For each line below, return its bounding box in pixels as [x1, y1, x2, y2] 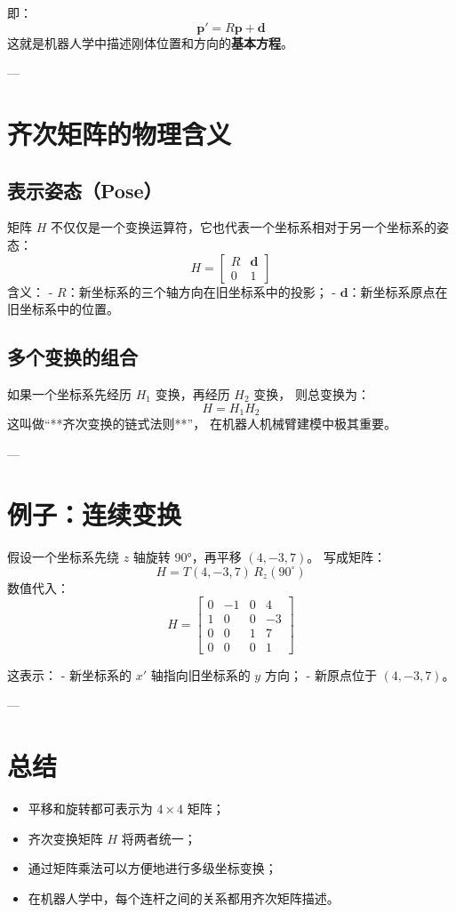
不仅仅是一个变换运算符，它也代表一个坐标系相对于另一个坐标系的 [50, 218, 436, 236]
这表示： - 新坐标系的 [7, 665, 132, 684]
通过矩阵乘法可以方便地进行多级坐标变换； [28, 859, 277, 877]
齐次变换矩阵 [28, 829, 103, 847]
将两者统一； [121, 829, 196, 847]
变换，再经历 [155, 384, 230, 403]
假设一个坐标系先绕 [7, 548, 119, 566]
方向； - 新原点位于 [264, 665, 377, 684]
